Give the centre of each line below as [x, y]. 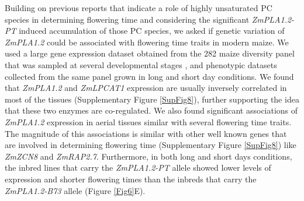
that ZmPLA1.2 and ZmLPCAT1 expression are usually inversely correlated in [146, 88]
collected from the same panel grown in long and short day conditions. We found [149, 76]
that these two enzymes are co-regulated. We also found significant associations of [151, 110]
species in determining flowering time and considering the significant [127, 19]
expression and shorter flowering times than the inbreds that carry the [131, 179]
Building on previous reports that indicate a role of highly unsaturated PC [139, 8]
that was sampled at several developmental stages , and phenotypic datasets [141, 64]
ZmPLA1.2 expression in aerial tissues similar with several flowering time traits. [148, 121]
